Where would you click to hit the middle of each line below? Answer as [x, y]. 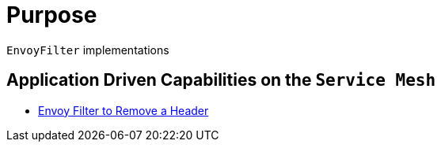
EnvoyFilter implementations [88, 50]
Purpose [52, 15]
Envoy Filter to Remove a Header [124, 110]
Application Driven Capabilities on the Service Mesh [221, 80]
